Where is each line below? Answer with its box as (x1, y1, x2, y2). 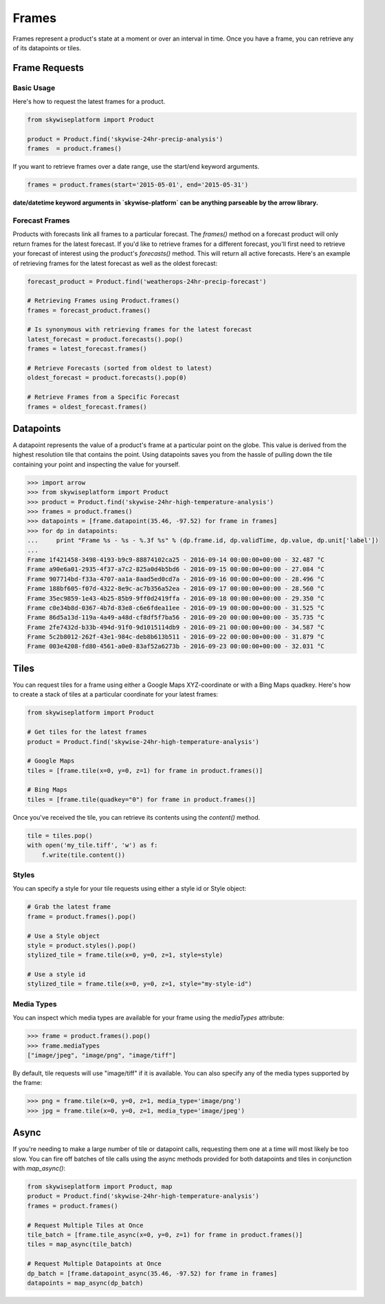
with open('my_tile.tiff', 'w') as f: (27, 841, 158, 849)
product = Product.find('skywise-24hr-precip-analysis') (27, 135, 223, 143)
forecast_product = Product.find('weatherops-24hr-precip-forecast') (27, 278, 267, 285)
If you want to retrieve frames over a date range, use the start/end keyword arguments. (12, 163, 260, 171)
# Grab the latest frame (27, 903, 111, 911)
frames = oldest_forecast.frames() (27, 403, 147, 411)
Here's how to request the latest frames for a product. (12, 97, 166, 106)
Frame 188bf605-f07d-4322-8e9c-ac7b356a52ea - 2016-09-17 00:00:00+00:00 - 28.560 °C (27, 585, 324, 592)
